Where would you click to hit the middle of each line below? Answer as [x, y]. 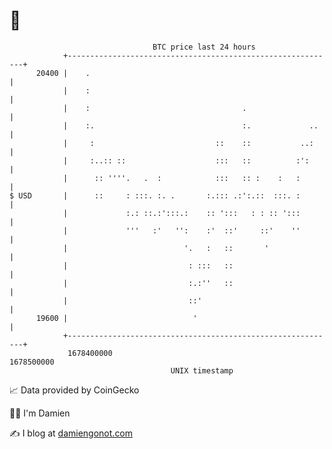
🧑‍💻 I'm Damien [40, 413]
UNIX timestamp [202, 370]
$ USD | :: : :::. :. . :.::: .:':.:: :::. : [155, 195]
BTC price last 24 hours [204, 47]
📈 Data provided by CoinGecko [74, 390]
